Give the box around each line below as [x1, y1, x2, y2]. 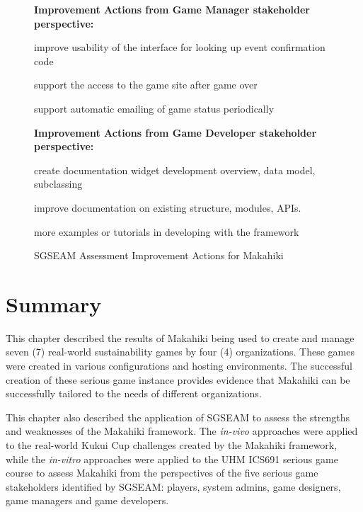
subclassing [34, 176, 83, 191]
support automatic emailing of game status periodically [34, 101, 275, 115]
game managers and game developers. [6, 493, 169, 508]
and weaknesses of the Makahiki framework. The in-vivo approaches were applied [6, 423, 358, 438]
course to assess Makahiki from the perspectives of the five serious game [6, 465, 318, 480]
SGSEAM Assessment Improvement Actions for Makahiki [34, 248, 284, 263]
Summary [6, 289, 102, 318]
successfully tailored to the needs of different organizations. [6, 386, 262, 401]
